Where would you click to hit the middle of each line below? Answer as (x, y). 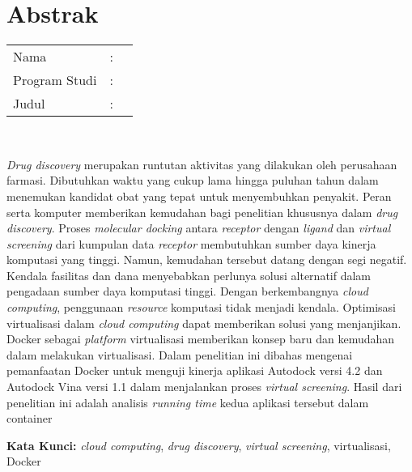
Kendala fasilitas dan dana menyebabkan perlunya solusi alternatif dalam (189, 275)
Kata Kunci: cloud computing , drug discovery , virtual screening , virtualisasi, (199, 445)
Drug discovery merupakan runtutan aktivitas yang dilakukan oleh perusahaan (202, 164)
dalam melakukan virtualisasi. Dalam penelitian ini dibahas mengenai (180, 354)
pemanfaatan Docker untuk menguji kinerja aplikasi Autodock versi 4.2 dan (195, 370)
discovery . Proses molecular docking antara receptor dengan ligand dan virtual (199, 228)
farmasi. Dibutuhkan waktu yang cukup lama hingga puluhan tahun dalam (193, 180)
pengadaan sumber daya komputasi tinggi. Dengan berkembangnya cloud (187, 291)
